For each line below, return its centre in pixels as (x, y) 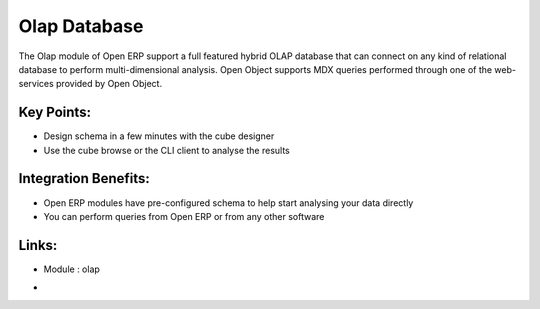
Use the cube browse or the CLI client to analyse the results (166, 150)
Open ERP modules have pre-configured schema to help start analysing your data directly (228, 202)
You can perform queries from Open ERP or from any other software (184, 216)
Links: (38, 245)
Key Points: (55, 112)
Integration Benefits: (84, 178)
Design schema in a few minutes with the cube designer (159, 136)
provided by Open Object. (109, 84)
